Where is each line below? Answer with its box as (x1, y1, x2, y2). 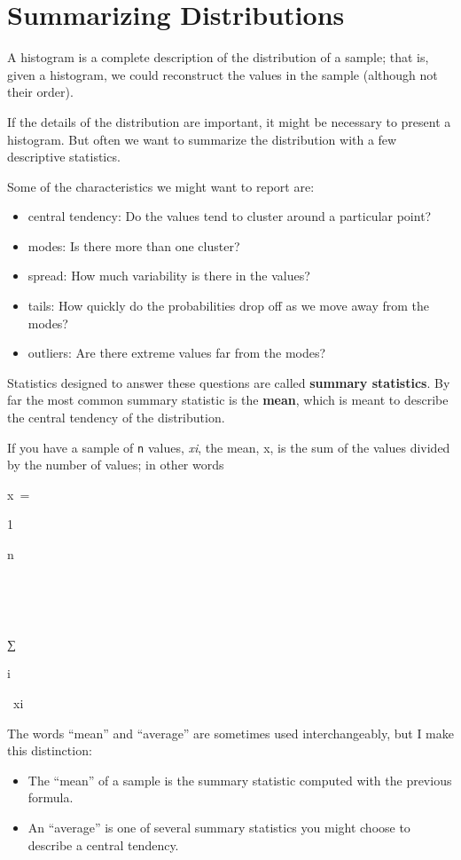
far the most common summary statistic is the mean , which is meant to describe (7, 391, 449, 409)
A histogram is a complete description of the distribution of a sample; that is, (7, 48, 429, 67)
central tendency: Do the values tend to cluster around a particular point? (27, 207, 432, 225)
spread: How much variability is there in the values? (27, 266, 310, 285)
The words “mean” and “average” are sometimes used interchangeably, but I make (7, 723, 454, 742)
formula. (27, 788, 74, 807)
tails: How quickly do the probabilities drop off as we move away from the (27, 296, 429, 315)
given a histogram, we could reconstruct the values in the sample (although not (7, 65, 438, 83)
